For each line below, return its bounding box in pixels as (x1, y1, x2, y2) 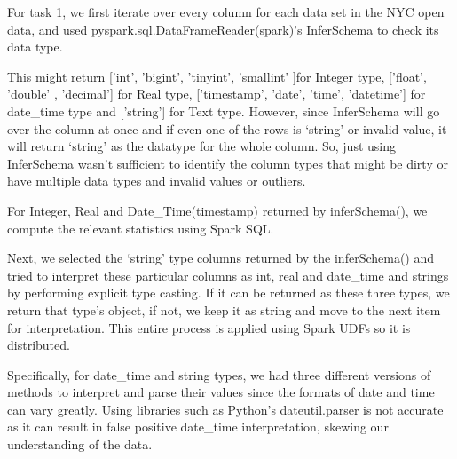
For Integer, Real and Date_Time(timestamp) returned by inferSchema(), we (7, 201, 428, 219)
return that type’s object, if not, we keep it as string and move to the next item (7, 300, 441, 319)
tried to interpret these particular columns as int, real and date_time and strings (7, 265, 449, 284)
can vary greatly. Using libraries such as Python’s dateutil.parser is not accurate (7, 400, 444, 418)
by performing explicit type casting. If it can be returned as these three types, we (7, 283, 450, 302)
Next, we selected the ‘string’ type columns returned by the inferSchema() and (7, 249, 435, 267)
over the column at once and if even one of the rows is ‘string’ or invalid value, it (7, 119, 447, 138)
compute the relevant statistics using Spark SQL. (7, 218, 274, 237)
